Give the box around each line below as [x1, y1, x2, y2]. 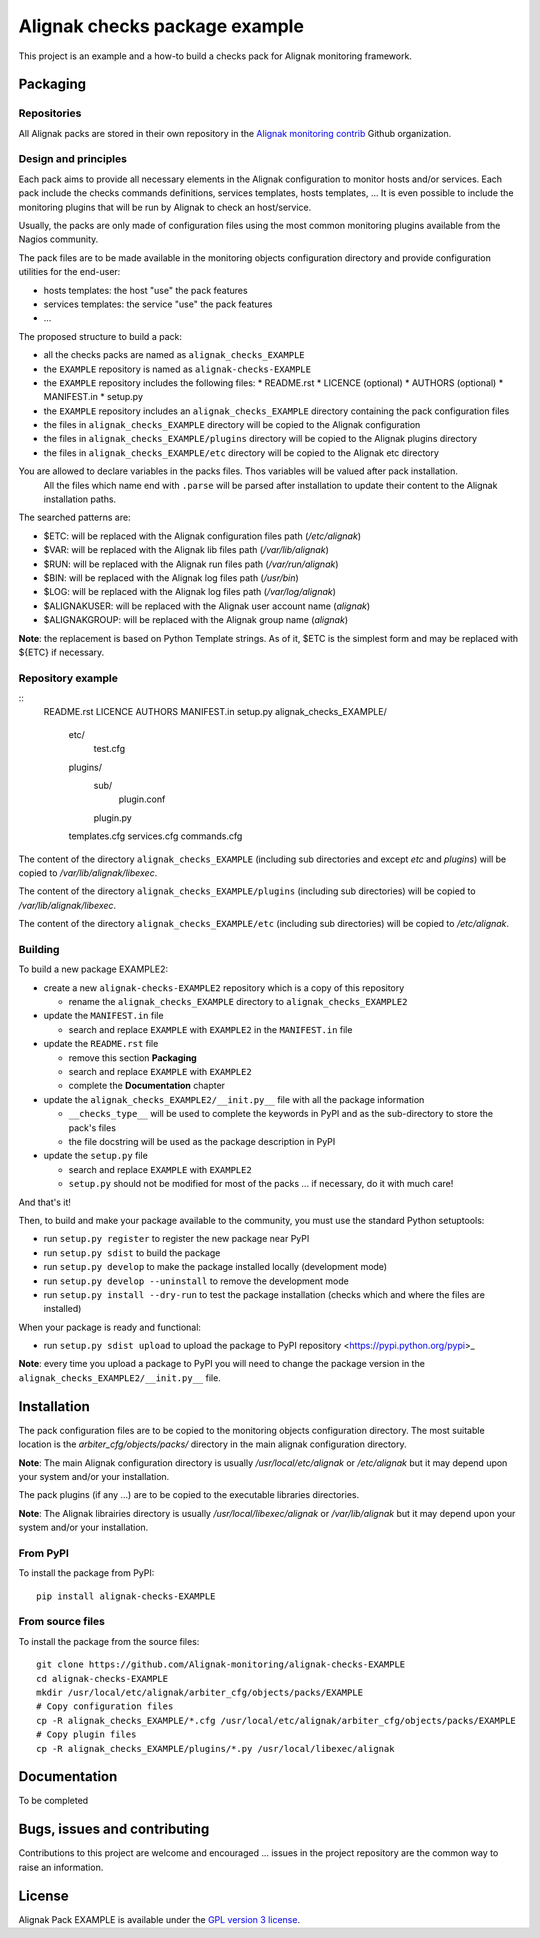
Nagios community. [18, 233, 99, 245]
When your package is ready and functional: [18, 1321, 202, 1333]
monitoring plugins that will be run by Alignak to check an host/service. [18, 201, 312, 213]
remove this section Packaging [68, 1051, 197, 1064]
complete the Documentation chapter [68, 1080, 225, 1092]
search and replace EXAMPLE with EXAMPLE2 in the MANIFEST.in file [68, 1023, 353, 1035]
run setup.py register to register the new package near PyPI [43, 1233, 310, 1245]
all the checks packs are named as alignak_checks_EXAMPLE [43, 349, 305, 361]
